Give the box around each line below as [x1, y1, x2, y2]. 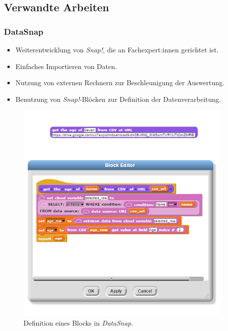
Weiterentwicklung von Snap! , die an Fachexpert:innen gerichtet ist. [15, 45, 219, 54]
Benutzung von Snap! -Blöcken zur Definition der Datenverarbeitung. [15, 94, 221, 104]
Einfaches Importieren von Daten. [15, 61, 117, 71]
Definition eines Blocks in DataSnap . [23, 318, 133, 328]
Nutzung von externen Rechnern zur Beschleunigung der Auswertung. [15, 77, 225, 88]
